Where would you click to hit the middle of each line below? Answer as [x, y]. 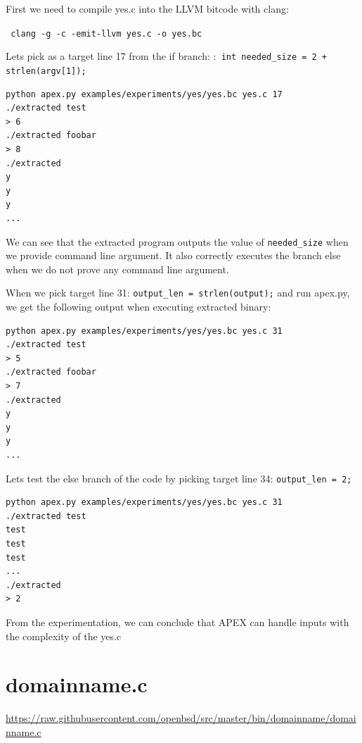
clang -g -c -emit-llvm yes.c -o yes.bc [106, 33]
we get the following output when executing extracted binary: [138, 306]
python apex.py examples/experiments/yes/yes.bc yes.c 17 [144, 94]
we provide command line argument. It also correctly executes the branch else [173, 255]
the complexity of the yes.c [64, 636]
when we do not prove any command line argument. [117, 269]
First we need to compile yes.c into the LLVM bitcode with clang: [147, 8]
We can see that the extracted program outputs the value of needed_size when [177, 241]
